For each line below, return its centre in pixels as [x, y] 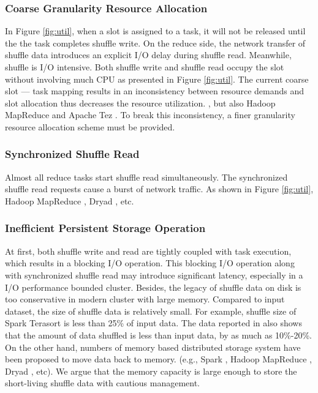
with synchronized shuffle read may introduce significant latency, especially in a [154, 275]
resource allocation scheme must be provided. [90, 126]
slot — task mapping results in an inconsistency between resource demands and [154, 91]
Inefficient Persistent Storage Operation [105, 228]
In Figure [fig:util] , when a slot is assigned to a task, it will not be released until [155, 31]
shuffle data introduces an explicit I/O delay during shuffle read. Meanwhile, [148, 55]
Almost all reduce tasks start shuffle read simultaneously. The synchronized [146, 177]
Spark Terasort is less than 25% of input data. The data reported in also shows [153, 323]
